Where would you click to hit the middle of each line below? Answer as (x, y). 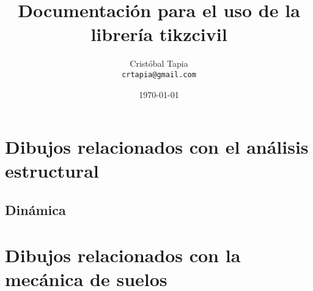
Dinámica (35, 209)
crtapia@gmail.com (159, 74)
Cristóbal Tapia (159, 63)
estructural (52, 171)
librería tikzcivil (159, 34)
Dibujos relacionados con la (123, 255)
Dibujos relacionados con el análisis (157, 147)
